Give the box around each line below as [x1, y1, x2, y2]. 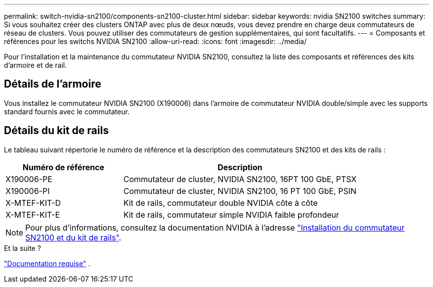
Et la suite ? [4, 243, 41, 252]
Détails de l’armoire [4, 78, 101, 91]
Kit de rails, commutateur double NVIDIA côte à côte [123, 197, 318, 208]
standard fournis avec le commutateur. [4, 107, 130, 116]
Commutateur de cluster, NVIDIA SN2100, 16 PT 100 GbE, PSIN [123, 186, 356, 196]
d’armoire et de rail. [4, 61, 67, 69]
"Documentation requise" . [4, 259, 90, 268]
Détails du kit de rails [4, 124, 109, 137]
